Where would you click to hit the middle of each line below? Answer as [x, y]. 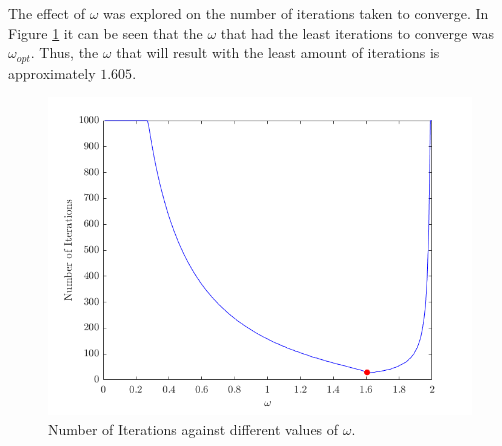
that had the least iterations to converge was [357, 32]
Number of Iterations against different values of [193, 428]
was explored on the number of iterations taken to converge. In [296, 13]
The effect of [46, 13]
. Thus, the [64, 52]
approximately [52, 72]
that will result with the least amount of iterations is [278, 52]
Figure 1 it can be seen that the [105, 32]
